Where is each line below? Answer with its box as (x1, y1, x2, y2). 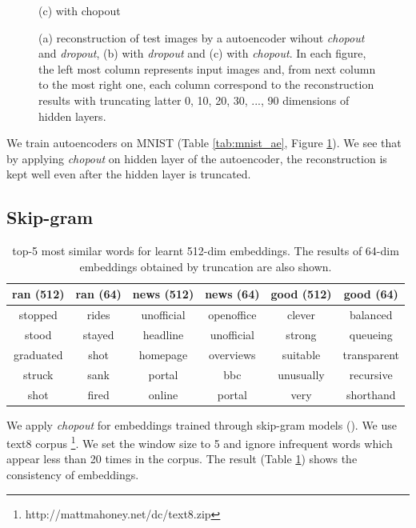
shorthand (346, 386, 396, 402)
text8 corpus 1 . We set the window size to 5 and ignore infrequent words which (6, 433, 393, 451)
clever (286, 306, 315, 323)
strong (286, 326, 317, 343)
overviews (209, 346, 256, 362)
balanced (349, 306, 393, 323)
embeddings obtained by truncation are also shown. (79, 258, 332, 274)
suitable (282, 346, 321, 362)
